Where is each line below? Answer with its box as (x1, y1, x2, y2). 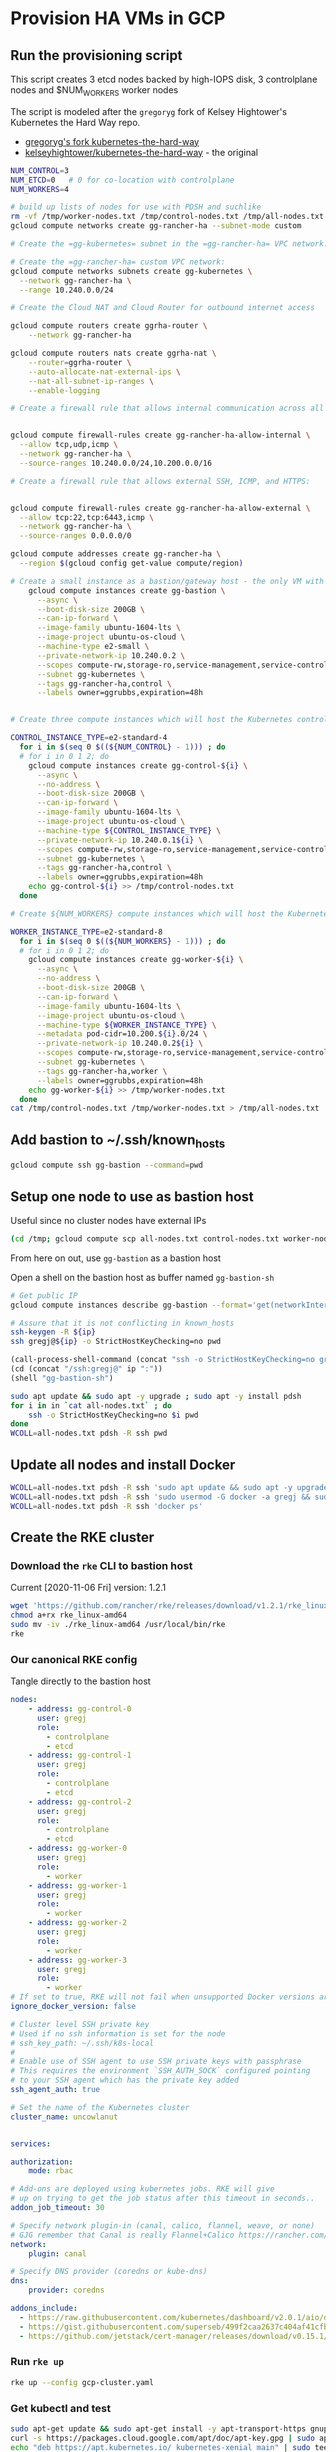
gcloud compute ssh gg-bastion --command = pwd (10, 1160, 203, 1171)
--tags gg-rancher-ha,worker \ (36, 1066, 168, 1076)
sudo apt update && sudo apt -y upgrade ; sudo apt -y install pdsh (10, 1391, 302, 1401)
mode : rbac (28, 2166, 74, 2176)
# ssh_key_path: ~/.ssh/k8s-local (10, 2038, 155, 2048)
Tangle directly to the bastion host (10, 1675, 152, 1687)
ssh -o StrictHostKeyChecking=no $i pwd (28, 1410, 199, 1420)
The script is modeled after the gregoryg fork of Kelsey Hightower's (10, 105, 288, 117)
